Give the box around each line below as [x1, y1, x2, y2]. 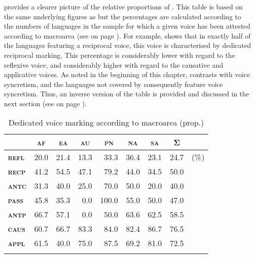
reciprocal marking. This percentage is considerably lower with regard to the [4, 49, 235, 60]
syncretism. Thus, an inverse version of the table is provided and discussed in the [4, 88, 250, 99]
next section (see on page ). [4, 98, 87, 108]
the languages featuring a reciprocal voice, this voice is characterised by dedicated [4, 40, 251, 50]
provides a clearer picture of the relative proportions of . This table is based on [4, 1, 243, 11]
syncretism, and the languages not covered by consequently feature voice [4, 79, 223, 89]
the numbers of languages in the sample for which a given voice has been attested [4, 21, 251, 31]
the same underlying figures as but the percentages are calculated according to [4, 11, 241, 21]
